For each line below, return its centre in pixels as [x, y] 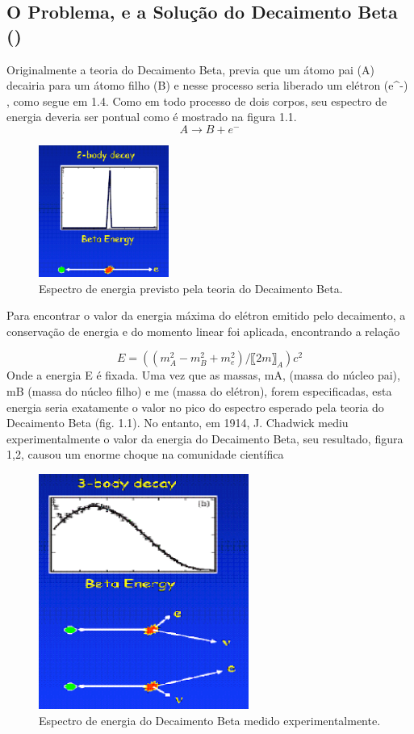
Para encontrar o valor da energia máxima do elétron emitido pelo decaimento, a [206, 315]
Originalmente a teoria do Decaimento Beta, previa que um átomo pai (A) [190, 69]
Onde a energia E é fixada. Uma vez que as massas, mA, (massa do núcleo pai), [203, 375]
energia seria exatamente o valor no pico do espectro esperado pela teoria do [195, 407]
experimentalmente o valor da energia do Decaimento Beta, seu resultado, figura [205, 438]
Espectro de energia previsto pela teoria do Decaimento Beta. [191, 288]
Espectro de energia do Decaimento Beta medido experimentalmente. [210, 720]
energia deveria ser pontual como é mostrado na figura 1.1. [152, 117]
